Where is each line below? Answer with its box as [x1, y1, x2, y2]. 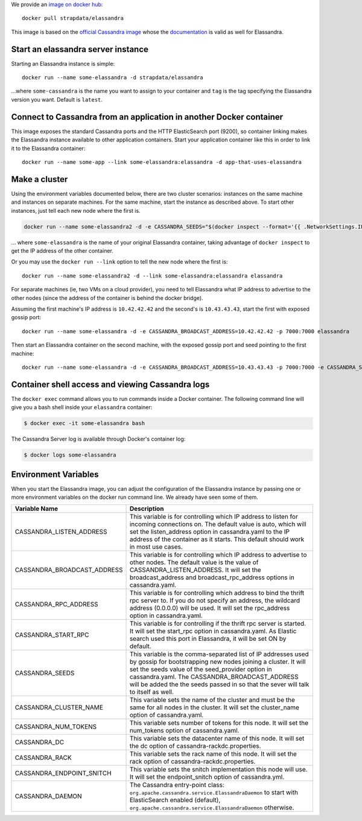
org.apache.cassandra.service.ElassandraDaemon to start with [129, 788, 299, 797]
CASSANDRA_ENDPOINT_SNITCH [14, 769, 112, 777]
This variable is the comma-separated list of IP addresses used [129, 650, 309, 658]
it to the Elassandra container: [11, 144, 86, 152]
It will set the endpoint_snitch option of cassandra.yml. [129, 773, 285, 781]
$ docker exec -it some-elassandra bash [24, 420, 145, 427]
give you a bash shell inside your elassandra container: [11, 404, 153, 411]
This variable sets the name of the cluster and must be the [129, 696, 295, 704]
